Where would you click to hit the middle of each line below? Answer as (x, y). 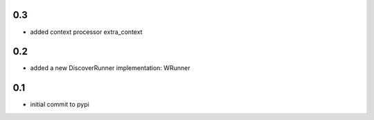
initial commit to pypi (60, 105)
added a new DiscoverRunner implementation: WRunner (110, 68)
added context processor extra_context (86, 32)
